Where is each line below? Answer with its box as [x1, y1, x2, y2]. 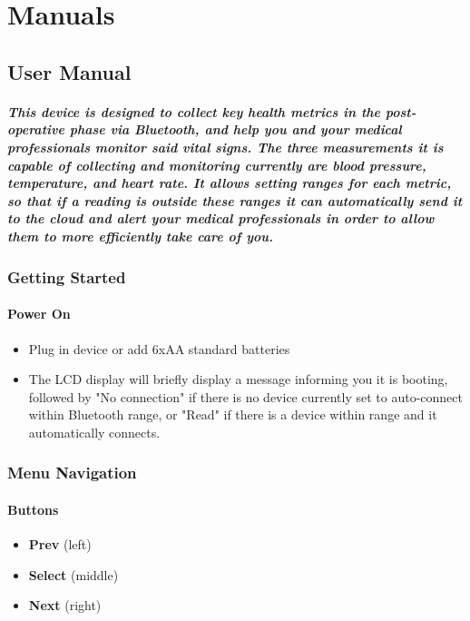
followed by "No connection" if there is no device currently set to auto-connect [28, 387, 463, 406]
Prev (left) [28, 535, 92, 554]
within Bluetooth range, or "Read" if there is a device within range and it [28, 405, 437, 424]
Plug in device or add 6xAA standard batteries [28, 339, 290, 358]
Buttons [7, 500, 59, 518]
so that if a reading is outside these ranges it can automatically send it [7, 191, 463, 210]
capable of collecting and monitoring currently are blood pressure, [7, 155, 426, 174]
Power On [7, 304, 71, 323]
